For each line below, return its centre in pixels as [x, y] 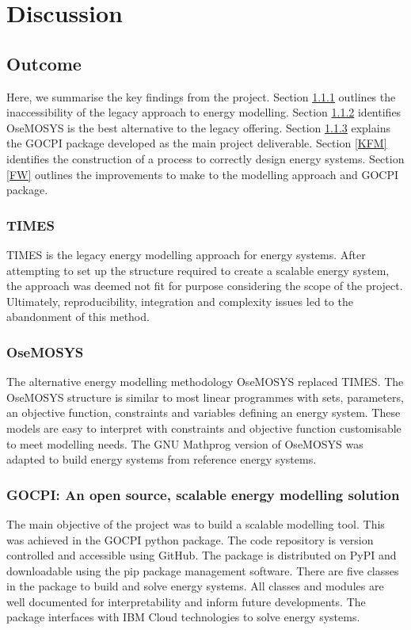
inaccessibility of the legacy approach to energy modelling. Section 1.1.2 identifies [204, 112]
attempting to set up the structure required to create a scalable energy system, [198, 270]
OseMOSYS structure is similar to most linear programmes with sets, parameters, [205, 397]
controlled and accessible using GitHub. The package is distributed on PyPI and [202, 555]
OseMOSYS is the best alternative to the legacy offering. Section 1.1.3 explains [198, 127]
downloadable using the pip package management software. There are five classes [203, 570]
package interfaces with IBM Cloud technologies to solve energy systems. [183, 617]
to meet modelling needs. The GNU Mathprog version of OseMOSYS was [185, 443]
